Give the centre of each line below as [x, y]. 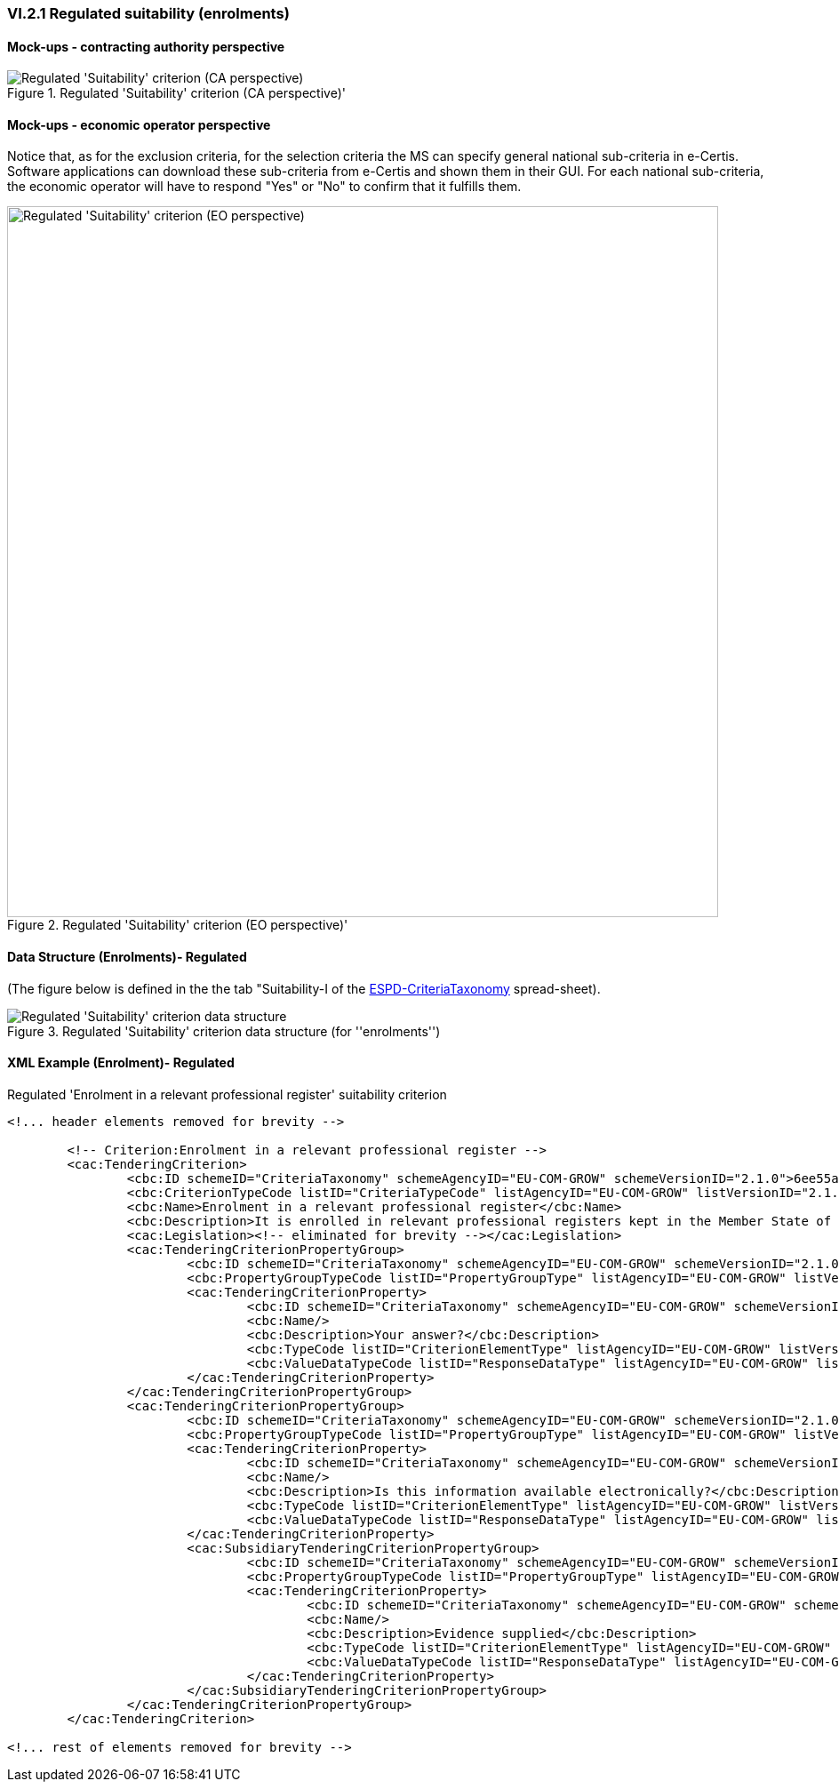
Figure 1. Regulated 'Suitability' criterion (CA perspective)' [176, 93]
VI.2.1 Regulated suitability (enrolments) [148, 13]
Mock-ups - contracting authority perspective [146, 46]
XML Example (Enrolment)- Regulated [121, 1063]
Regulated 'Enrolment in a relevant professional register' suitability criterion [227, 1094]
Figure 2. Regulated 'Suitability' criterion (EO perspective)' [178, 925]
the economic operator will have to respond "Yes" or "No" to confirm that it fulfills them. [264, 187]
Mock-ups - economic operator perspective [139, 124]
